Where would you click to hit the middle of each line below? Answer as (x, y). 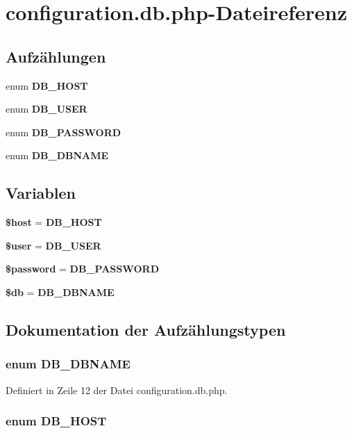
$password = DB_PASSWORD (82, 269)
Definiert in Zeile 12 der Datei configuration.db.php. (117, 390)
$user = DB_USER (53, 245)
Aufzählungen (56, 56)
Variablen (41, 193)
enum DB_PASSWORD (64, 132)
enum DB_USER (47, 109)
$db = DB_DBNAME (60, 292)
